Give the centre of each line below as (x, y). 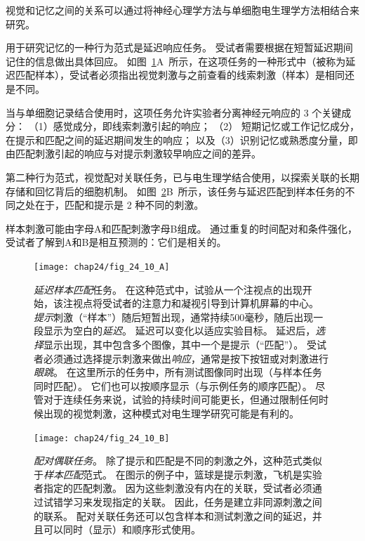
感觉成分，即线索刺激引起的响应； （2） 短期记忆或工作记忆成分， (206, 126)
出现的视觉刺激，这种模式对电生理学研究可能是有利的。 (171, 413)
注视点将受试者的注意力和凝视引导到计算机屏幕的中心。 (191, 303)
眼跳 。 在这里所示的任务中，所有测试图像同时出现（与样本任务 (178, 372)
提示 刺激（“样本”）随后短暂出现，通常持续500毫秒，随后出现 (174, 317)
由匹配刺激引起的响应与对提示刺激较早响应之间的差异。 (133, 154)
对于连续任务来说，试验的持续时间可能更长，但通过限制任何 (181, 399)
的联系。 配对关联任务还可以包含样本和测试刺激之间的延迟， (173, 515)
